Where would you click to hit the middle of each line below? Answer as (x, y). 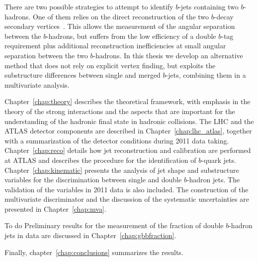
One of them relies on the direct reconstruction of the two (121, 16)
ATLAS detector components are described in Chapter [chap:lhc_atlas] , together (128, 131)
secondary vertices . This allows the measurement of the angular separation (120, 26)
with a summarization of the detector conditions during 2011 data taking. (117, 140)
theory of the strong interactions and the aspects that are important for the (120, 111)
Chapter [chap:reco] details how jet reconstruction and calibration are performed (128, 150)
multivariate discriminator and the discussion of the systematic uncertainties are (127, 199)
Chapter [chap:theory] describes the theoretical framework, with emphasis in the (128, 101)
